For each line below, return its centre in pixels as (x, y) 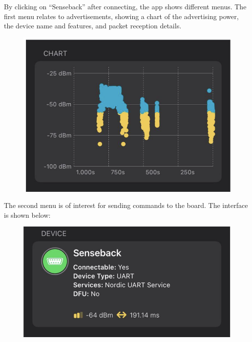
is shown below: (27, 215)
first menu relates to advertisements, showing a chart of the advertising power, (121, 16)
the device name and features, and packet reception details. (93, 26)
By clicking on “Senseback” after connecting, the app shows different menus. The (125, 6)
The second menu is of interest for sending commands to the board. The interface (126, 205)
